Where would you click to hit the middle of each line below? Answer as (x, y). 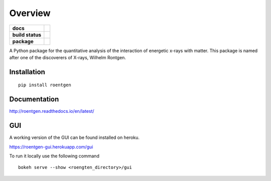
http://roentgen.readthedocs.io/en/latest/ (52, 111)
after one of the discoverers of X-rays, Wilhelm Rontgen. (68, 57)
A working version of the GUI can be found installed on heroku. (75, 137)
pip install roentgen (45, 85)
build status (27, 35)
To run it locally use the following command (54, 156)
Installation (27, 72)
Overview (30, 13)
